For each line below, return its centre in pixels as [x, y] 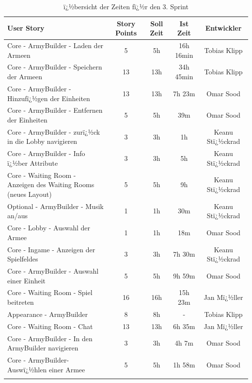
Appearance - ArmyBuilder [47, 314]
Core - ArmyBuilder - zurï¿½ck [54, 131]
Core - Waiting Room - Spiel [50, 292]
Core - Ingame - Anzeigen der [51, 249]
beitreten [21, 302]
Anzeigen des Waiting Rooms [51, 184]
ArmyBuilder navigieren [43, 348]
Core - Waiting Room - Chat [50, 326]
